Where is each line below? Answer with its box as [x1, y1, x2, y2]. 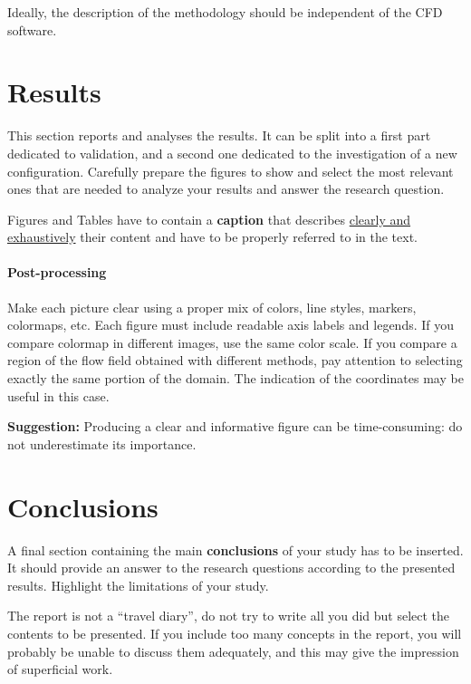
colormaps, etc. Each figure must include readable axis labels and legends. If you [7, 315, 455, 334]
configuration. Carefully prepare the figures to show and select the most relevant [7, 161, 454, 180]
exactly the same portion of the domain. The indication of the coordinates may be [7, 369, 464, 388]
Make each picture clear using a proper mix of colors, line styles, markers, [7, 297, 417, 316]
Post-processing [7, 263, 107, 282]
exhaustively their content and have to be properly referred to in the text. [7, 227, 418, 246]
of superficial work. [7, 660, 113, 679]
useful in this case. [7, 386, 110, 405]
